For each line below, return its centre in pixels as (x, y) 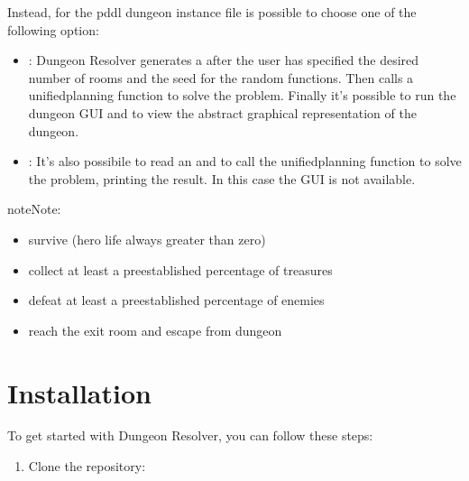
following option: (53, 29)
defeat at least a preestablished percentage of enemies (176, 300)
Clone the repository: (87, 466)
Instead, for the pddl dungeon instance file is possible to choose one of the (212, 12)
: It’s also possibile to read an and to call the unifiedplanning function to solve (245, 161)
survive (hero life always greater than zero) (147, 239)
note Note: (34, 209)
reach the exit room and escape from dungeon (155, 330)
